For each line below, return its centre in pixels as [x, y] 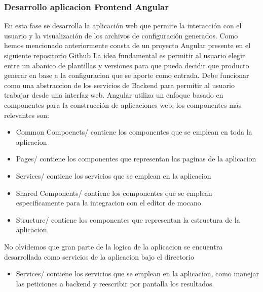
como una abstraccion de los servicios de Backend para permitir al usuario [120, 85]
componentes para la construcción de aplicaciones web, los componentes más [123, 105]
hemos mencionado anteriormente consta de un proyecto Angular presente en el [127, 45]
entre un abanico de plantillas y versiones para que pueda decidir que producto [127, 65]
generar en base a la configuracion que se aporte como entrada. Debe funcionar [127, 75]
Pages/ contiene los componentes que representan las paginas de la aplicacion [136, 159]
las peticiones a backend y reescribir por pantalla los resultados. [115, 283]
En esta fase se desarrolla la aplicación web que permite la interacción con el [123, 26]
